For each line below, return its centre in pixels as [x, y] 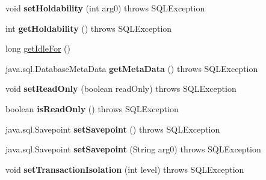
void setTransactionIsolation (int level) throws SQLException [125, 169]
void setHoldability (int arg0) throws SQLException [105, 8]
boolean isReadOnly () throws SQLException [92, 108]
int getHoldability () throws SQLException [89, 28]
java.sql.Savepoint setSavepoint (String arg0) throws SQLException [133, 149]
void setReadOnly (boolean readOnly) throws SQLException [121, 88]
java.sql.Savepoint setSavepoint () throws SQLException [113, 129]
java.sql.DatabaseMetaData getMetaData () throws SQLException [132, 68]
